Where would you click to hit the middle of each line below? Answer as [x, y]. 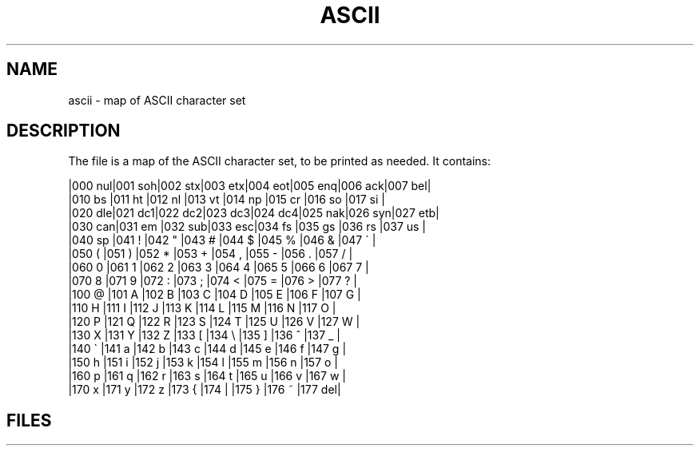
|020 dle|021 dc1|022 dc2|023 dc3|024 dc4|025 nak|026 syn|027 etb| [254, 213]
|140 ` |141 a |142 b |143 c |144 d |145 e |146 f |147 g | [207, 349]
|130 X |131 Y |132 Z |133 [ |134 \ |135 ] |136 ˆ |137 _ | [204, 335]
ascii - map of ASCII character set [157, 100]
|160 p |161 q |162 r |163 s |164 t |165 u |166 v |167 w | [207, 376]
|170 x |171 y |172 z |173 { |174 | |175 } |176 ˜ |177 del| [205, 390]
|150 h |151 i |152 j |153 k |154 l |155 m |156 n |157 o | [203, 363]
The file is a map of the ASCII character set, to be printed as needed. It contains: [280, 161]
